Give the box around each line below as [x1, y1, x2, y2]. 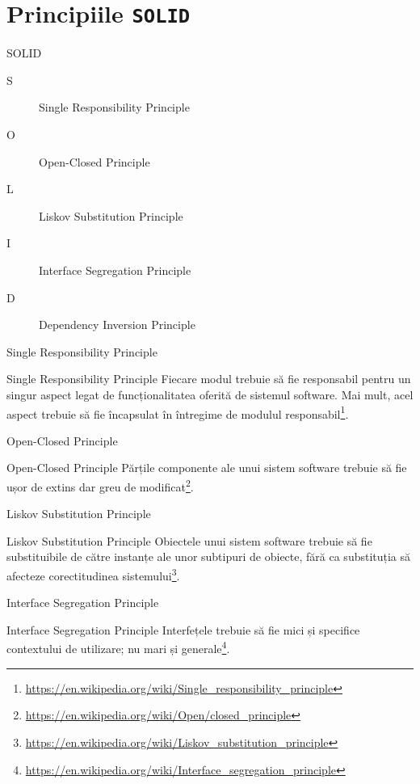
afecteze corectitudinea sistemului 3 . [6, 565, 180, 584]
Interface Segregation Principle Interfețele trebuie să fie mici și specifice [6, 621, 360, 638]
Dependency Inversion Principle [39, 316, 195, 333]
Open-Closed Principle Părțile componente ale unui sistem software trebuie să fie [6, 459, 407, 476]
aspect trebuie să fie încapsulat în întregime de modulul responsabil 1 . [6, 403, 349, 422]
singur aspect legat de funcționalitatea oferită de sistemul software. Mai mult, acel [6, 386, 414, 403]
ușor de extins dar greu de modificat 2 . [6, 476, 194, 495]
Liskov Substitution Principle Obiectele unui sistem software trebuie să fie [6, 532, 372, 549]
